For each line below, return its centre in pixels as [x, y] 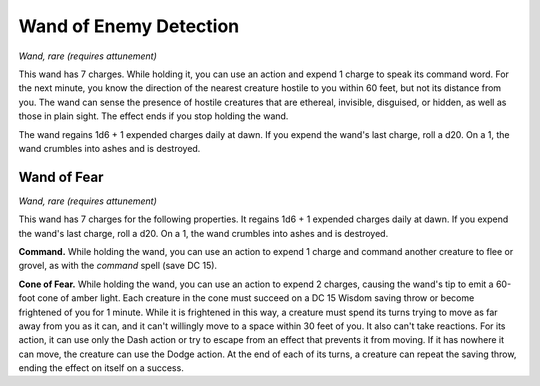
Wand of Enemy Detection [129, 26]
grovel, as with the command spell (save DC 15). [118, 266]
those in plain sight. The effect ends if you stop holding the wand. [153, 116]
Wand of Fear [61, 176]
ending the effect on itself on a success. [101, 368]
